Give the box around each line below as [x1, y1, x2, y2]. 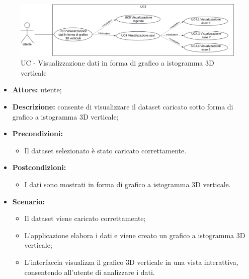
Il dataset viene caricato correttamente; [24, 213, 146, 224]
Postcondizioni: [12, 162, 66, 173]
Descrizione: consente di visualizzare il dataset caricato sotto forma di [12, 101, 233, 112]
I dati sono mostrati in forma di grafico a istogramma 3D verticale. [24, 179, 231, 190]
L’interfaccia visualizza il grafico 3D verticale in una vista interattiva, [24, 257, 238, 267]
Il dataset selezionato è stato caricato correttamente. [24, 145, 187, 155]
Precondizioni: [12, 128, 63, 139]
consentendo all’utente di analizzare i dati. [24, 266, 155, 277]
